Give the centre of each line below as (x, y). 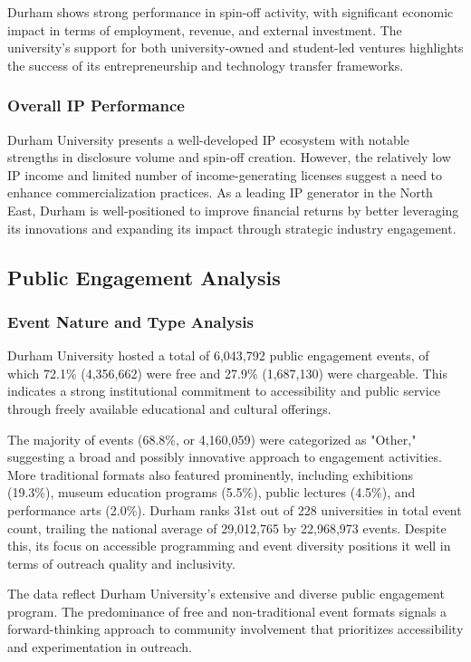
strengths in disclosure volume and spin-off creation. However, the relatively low (229, 157)
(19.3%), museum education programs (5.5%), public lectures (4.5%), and (211, 492)
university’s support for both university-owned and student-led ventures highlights (235, 48)
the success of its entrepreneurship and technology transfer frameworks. (206, 65)
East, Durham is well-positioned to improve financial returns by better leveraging (233, 210)
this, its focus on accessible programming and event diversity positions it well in (229, 546)
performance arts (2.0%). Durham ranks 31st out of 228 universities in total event (235, 509)
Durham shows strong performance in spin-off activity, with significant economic (231, 12)
